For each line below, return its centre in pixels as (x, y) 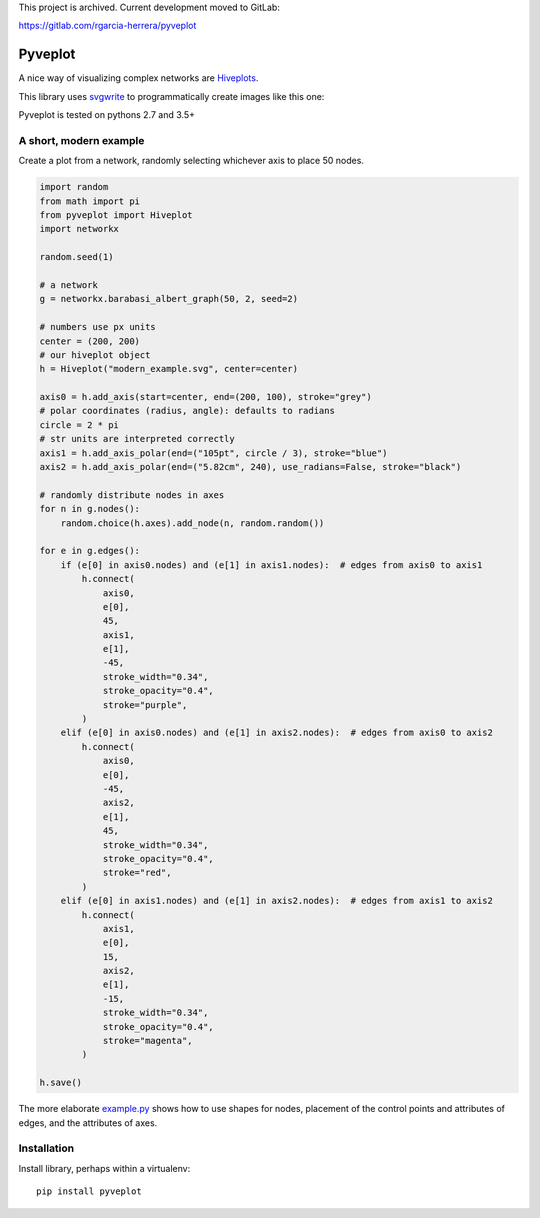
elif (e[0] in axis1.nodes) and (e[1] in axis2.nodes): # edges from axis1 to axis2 (277, 901)
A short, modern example (81, 140)
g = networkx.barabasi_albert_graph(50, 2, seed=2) (169, 299)
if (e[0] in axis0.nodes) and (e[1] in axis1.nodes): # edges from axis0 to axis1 (271, 564)
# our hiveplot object (95, 354)
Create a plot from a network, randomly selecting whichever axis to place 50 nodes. (191, 161)
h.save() (61, 1083)
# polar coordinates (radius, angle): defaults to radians (187, 411)
